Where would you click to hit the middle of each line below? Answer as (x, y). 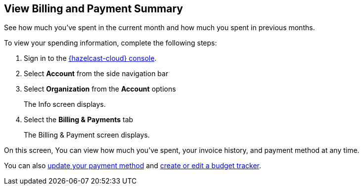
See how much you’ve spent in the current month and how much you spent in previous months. (159, 28)
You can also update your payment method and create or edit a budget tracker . (133, 166)
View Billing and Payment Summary (93, 9)
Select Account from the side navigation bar (96, 74)
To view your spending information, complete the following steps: (111, 43)
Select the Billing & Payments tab (79, 120)
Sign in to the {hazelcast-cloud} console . (90, 58)
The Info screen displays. (65, 104)
